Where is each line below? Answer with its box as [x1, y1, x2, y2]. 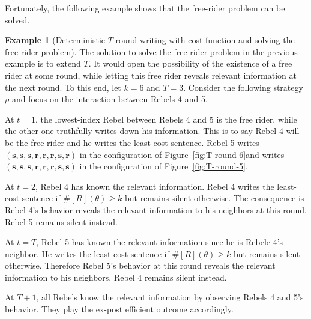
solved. [5, 13, 30, 26]
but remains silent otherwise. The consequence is [124, 192, 304, 204]
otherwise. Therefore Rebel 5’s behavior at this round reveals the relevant [5, 259, 276, 272]
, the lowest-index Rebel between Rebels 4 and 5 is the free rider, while [35, 112, 297, 125]
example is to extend [5, 57, 81, 70]
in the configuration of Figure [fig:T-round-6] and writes [79, 148, 285, 160]
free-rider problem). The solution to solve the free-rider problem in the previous [5, 45, 298, 58]
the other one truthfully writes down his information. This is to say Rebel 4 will [5, 124, 300, 137]
